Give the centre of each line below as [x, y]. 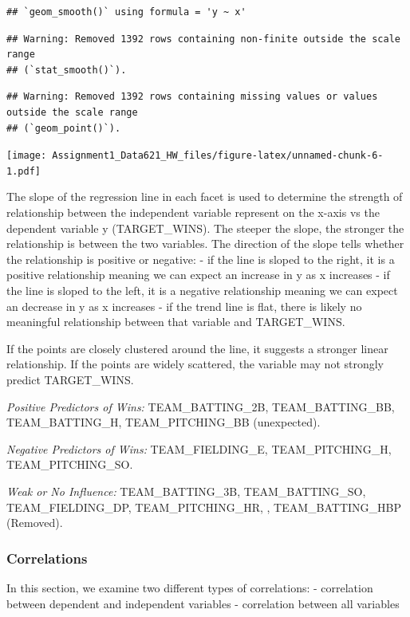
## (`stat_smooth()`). [67, 70]
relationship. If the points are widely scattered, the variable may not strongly [195, 364]
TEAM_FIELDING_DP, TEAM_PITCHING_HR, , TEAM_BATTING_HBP [204, 507]
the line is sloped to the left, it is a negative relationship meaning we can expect [202, 291]
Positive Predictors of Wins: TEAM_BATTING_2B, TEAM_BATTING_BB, [201, 406]
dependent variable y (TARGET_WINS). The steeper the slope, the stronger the [205, 228]
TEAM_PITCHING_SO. [70, 464]
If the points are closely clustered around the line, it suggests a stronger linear [197, 348]
